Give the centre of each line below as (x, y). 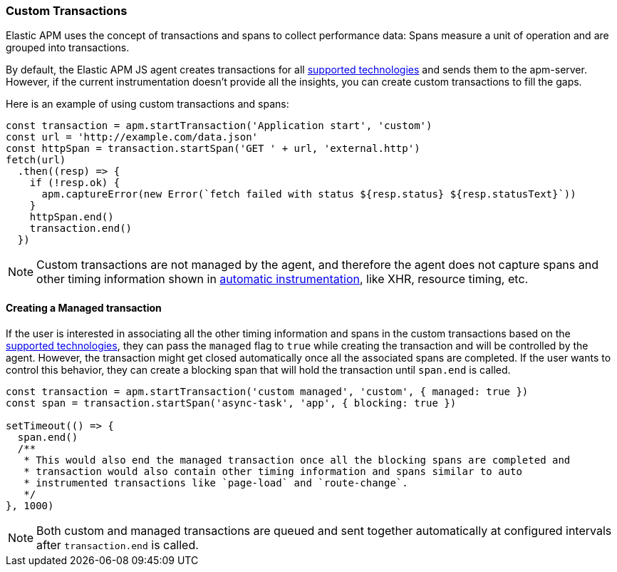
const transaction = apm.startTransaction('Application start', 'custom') (219, 126)
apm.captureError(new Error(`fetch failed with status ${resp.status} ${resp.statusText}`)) (309, 194)
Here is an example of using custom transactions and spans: (147, 104)
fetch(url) (36, 160)
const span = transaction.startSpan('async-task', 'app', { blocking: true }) (231, 403)
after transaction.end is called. (118, 545)
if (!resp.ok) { (75, 183)
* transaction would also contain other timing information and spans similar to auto (273, 471)
